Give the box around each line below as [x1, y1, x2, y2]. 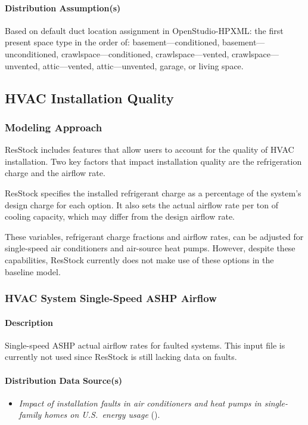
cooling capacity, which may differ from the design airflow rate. [5, 210, 235, 223]
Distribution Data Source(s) [5, 374, 123, 386]
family [18, 408, 42, 421]
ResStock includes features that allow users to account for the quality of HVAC [5, 143, 294, 156]
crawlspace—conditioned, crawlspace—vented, [61, 47, 229, 60]
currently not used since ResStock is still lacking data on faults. [5, 350, 237, 363]
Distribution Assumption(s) [5, 1, 121, 14]
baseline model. [5, 265, 61, 278]
